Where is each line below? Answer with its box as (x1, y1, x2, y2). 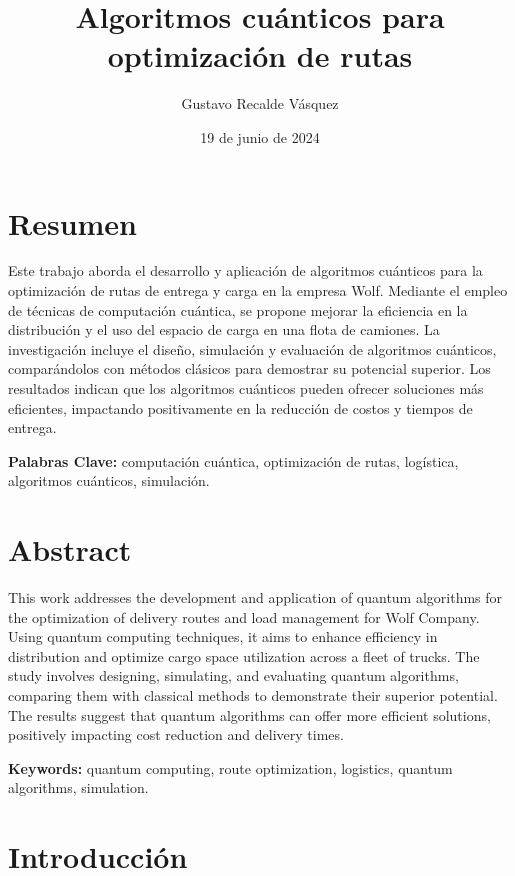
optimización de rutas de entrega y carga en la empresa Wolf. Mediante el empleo (8, 280, 508, 301)
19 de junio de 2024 (200, 126, 320, 147)
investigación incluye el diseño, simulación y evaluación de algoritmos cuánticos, (8, 338, 497, 359)
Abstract (8, 529, 132, 570)
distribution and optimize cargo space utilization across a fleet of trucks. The (8, 645, 480, 666)
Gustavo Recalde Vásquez (181, 93, 339, 114)
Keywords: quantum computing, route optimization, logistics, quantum (8, 757, 453, 778)
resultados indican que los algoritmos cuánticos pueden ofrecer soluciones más (8, 378, 484, 398)
